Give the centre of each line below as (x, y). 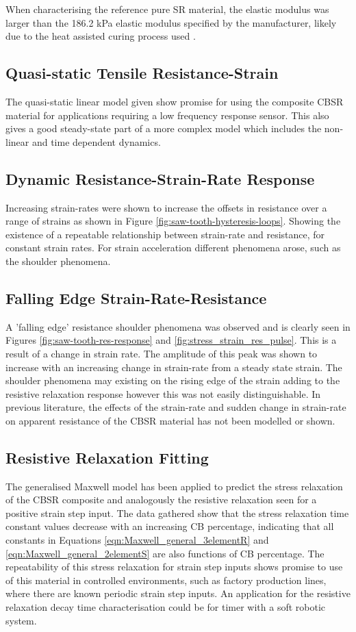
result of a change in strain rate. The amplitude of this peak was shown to (162, 353)
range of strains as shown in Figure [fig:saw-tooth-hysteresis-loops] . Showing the (173, 221)
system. (21, 620)
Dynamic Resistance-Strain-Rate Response (160, 178)
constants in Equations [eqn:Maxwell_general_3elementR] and (137, 540)
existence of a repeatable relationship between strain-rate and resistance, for (165, 234)
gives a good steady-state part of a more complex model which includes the (164, 128)
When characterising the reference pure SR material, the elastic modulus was (167, 9)
